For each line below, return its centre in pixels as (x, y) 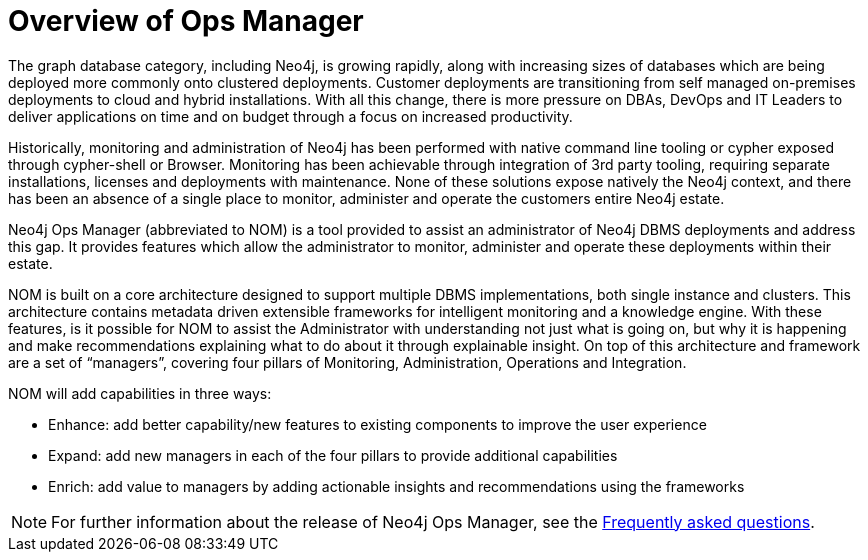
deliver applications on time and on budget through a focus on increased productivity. (290, 116)
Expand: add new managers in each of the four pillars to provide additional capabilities (333, 455)
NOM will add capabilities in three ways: (140, 393)
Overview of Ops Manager (186, 21)
